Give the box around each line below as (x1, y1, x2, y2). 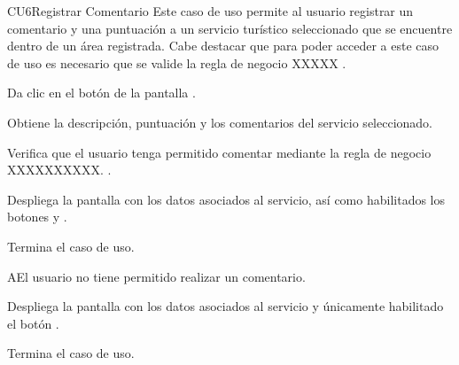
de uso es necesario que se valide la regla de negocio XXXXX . (7, 53, 346, 72)
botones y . (7, 207, 67, 226)
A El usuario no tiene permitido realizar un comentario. (7, 267, 306, 285)
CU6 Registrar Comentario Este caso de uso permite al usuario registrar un (7, 2, 414, 19)
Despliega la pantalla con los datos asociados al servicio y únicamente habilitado (7, 297, 444, 315)
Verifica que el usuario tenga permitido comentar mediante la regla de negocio (7, 143, 432, 161)
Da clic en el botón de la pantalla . (7, 83, 196, 102)
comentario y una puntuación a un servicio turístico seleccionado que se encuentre (7, 19, 453, 37)
